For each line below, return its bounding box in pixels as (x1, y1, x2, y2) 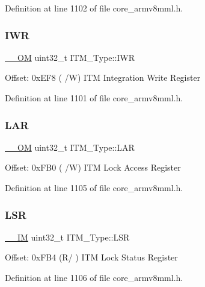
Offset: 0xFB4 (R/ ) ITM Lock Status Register (5, 251, 178, 263)
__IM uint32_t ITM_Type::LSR (5, 230, 130, 243)
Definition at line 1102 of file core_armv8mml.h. (5, 2, 183, 14)
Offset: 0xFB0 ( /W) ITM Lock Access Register (5, 161, 181, 174)
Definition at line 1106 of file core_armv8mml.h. (5, 271, 183, 283)
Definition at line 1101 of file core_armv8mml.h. (5, 92, 183, 104)
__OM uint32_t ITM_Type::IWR (5, 51, 135, 63)
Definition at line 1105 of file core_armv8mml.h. (5, 181, 183, 194)
